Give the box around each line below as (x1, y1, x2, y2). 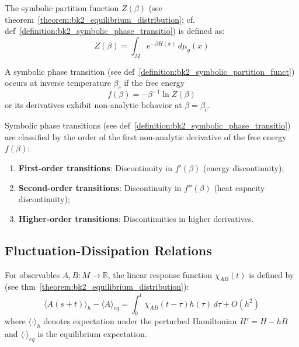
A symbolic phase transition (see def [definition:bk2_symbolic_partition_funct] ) (5, 65, 295, 77)
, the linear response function (107, 268, 213, 280)
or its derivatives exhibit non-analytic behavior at (5, 99, 182, 111)
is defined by (249, 268, 294, 280)
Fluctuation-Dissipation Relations (5, 241, 212, 259)
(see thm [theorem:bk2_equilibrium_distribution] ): (5, 280, 189, 293)
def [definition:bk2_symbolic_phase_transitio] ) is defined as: (5, 25, 225, 37)
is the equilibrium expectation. (37, 328, 147, 340)
